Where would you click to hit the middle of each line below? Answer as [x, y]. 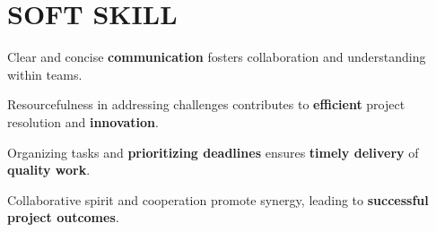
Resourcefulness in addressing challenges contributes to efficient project [206, 104]
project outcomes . [63, 217]
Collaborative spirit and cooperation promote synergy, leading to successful [218, 199]
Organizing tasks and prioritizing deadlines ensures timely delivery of [213, 152]
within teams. [45, 74]
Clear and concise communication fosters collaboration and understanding [217, 57]
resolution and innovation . [83, 121]
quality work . [49, 170]
